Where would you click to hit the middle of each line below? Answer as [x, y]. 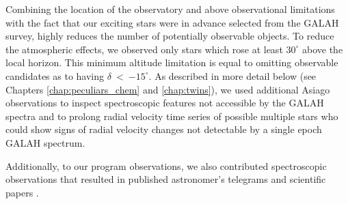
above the [322, 49]
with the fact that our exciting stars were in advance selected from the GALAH [172, 22]
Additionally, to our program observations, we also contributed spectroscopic [166, 165]
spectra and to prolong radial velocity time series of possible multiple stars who [172, 116]
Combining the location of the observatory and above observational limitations [170, 9]
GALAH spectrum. [45, 142]
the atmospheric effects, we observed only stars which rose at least [144, 49]
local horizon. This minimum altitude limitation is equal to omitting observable [172, 62]
